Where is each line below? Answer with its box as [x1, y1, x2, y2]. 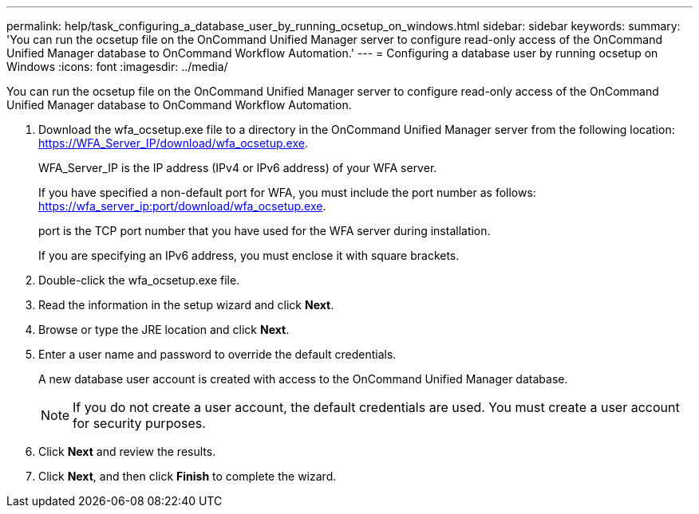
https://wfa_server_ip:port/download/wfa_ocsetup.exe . [38, 199, 326, 213]
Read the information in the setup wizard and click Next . [38, 298, 334, 312]
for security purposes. [73, 415, 206, 431]
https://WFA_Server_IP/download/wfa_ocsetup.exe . [38, 136, 308, 150]
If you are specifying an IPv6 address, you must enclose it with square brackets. [38, 249, 460, 262]
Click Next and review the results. [38, 445, 216, 458]
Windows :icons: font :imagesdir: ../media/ [6, 60, 228, 73]
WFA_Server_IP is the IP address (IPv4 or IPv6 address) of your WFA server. [38, 161, 437, 175]
